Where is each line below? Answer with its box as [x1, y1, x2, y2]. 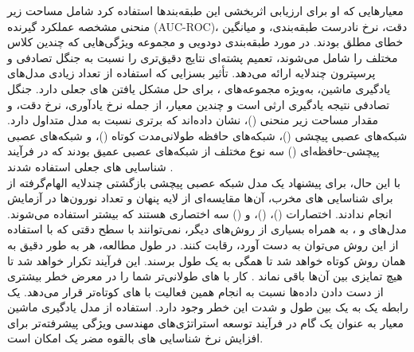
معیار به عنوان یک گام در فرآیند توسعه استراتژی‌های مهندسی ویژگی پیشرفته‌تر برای [7, 314, 404, 330]
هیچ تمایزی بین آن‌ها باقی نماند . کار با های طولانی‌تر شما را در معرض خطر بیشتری [7, 268, 403, 284]
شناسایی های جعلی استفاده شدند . [7, 158, 174, 174]
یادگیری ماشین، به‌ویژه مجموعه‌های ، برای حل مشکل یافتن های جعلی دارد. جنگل [7, 80, 391, 96]
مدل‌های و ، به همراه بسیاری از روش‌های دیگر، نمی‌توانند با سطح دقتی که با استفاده [7, 221, 407, 237]
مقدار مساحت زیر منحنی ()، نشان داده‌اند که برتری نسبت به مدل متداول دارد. [7, 111, 379, 128]
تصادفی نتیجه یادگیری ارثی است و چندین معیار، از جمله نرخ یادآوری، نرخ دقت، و [7, 96, 390, 112]
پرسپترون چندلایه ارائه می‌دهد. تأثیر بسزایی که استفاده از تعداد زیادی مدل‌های [7, 65, 376, 81]
